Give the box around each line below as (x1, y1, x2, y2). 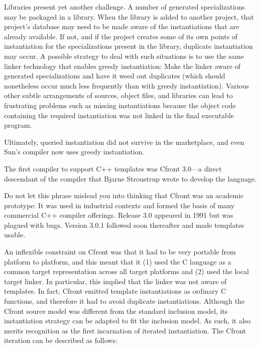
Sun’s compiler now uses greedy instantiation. (4, 146, 145, 157)
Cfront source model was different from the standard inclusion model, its (4, 305, 228, 316)
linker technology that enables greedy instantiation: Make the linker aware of (4, 60, 240, 71)
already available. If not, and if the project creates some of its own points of (4, 31, 238, 41)
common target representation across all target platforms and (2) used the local (4, 266, 249, 277)
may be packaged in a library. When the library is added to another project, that (4, 11, 254, 22)
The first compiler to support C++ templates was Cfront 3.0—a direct (4, 163, 222, 173)
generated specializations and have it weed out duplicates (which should (4, 70, 225, 81)
